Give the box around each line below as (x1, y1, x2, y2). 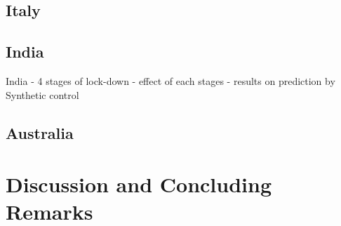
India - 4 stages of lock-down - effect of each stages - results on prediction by (6, 73, 335, 88)
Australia (6, 121, 74, 143)
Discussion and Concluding (6, 170, 272, 199)
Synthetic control (6, 87, 79, 102)
